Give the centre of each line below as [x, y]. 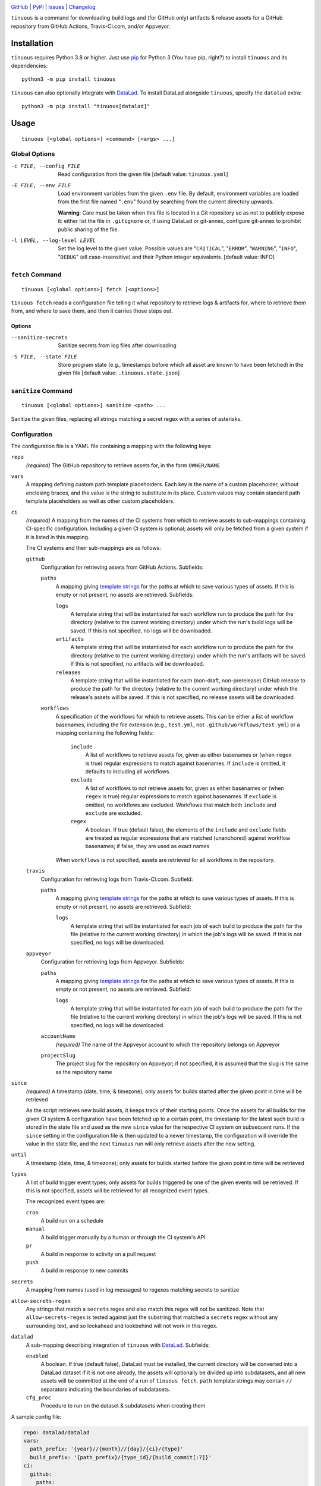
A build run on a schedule [72, 1221]
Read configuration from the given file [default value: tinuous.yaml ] [143, 174]
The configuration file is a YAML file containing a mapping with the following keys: [111, 446]
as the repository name [84, 1072]
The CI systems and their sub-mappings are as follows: [94, 548]
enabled [37, 1356]
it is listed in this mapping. [58, 537]
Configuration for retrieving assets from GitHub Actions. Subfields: [122, 567]
